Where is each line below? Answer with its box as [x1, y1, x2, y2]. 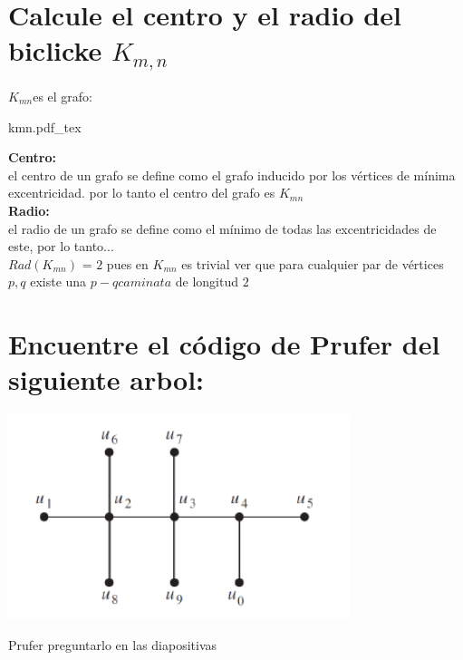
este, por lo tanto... [8, 237, 114, 256]
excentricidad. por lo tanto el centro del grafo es [8, 183, 275, 202]
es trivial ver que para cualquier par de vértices [181, 254, 444, 273]
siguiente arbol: [8, 361, 204, 398]
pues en [106, 254, 149, 273]
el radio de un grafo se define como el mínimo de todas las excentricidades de [8, 218, 437, 238]
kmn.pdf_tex [8, 117, 82, 136]
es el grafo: [33, 87, 92, 106]
